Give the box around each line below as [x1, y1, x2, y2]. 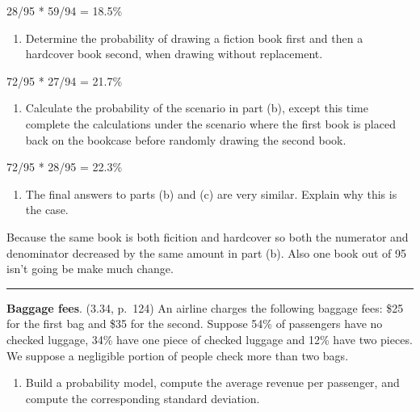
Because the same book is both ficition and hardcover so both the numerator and [6, 228, 409, 245]
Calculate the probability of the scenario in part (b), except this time [25, 99, 368, 116]
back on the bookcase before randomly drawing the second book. [25, 131, 346, 148]
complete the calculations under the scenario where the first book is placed [25, 115, 396, 132]
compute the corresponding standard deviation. [25, 389, 260, 406]
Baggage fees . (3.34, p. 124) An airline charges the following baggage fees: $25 [6, 299, 404, 316]
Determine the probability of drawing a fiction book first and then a [25, 29, 363, 46]
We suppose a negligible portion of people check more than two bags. [6, 347, 349, 364]
